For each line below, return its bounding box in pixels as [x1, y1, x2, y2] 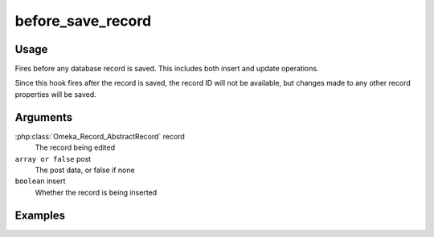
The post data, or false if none [35, 165, 136, 175]
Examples [14, 208, 66, 222]
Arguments [14, 110, 73, 124]
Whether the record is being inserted [35, 187, 158, 197]
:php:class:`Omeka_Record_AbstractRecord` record [14, 131, 185, 141]
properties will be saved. [14, 89, 96, 99]
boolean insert [14, 176, 66, 186]
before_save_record [14, 12, 152, 30]
